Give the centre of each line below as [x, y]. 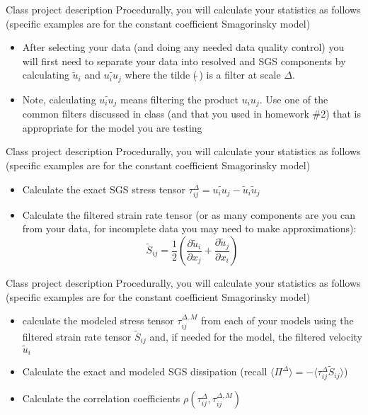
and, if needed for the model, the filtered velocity [256, 336]
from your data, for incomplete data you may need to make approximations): [189, 228]
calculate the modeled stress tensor [98, 320]
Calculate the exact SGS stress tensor [104, 189]
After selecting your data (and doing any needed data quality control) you [183, 47]
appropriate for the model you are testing [112, 127]
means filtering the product [179, 99]
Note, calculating [59, 99]
